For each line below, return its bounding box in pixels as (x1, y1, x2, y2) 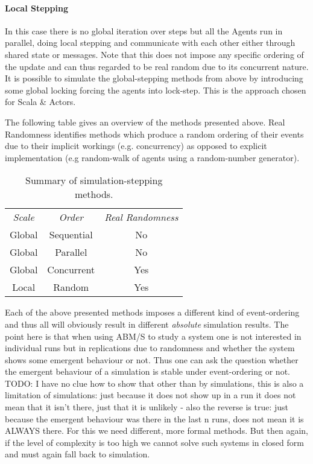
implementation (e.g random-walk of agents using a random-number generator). (5, 151, 300, 164)
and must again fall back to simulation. (5, 448, 150, 460)
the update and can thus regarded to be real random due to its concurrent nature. (5, 60, 309, 72)
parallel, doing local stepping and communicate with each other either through (5, 36, 296, 49)
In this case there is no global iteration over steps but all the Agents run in (5, 24, 283, 37)
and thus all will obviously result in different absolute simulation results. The (5, 317, 289, 330)
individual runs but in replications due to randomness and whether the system (5, 342, 295, 354)
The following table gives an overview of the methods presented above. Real (5, 115, 285, 128)
